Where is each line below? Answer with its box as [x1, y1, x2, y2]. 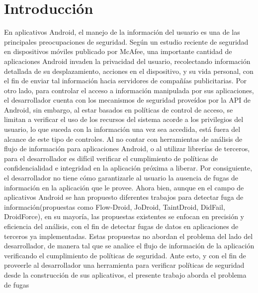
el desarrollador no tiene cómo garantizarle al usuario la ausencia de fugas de [4, 173, 239, 183]
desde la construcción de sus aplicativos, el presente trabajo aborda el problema [4, 269, 247, 280]
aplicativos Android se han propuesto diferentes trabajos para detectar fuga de [4, 192, 244, 202]
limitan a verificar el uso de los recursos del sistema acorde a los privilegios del [4, 114, 244, 124]
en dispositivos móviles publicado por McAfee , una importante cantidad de [4, 46, 232, 57]
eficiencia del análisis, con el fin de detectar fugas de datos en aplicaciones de [4, 221, 239, 231]
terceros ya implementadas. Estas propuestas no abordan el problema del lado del [4, 231, 253, 241]
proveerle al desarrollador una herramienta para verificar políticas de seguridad [4, 260, 245, 270]
